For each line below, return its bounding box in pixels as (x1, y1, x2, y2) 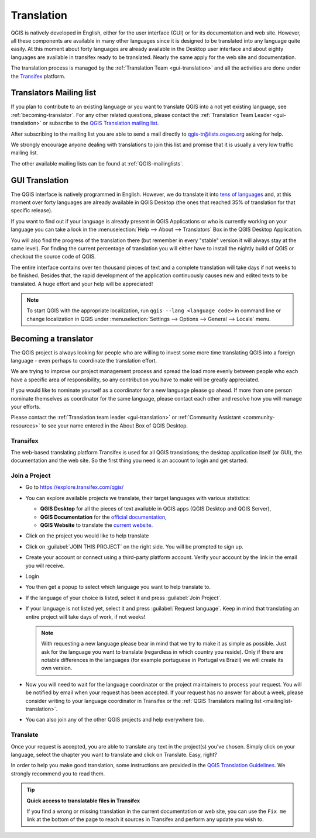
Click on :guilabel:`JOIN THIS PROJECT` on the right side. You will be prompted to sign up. (25, 543, 243, 550)
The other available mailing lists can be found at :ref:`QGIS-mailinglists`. (11, 160, 184, 167)
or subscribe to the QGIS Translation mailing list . (42, 120, 159, 127)
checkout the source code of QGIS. (11, 253, 96, 260)
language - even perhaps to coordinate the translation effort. (11, 357, 157, 364)
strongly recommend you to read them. (11, 770, 105, 777)
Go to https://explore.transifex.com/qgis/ (25, 484, 124, 491)
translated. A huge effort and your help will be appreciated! (11, 280, 153, 287)
